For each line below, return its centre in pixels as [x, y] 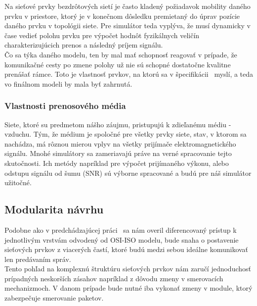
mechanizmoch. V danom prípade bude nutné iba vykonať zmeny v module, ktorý [128, 288]
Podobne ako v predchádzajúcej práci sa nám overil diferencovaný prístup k [121, 229]
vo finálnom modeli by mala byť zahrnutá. [68, 83]
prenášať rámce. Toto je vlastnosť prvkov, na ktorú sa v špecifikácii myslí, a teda [129, 74]
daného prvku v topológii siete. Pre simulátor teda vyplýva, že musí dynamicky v [128, 25]
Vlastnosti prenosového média [65, 106]
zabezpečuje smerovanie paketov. [54, 298]
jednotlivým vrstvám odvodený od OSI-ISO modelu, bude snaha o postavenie [122, 239]
